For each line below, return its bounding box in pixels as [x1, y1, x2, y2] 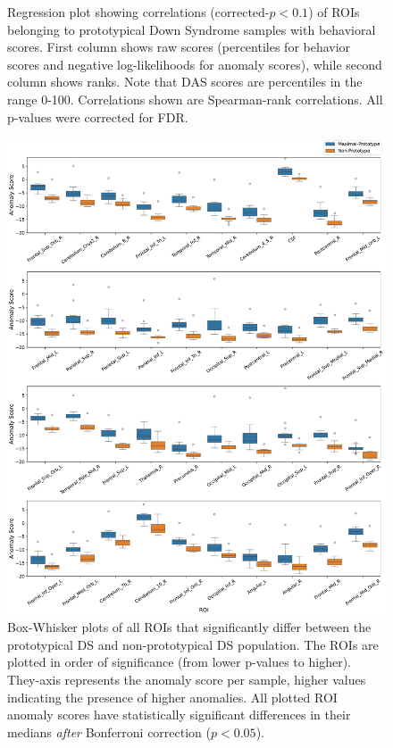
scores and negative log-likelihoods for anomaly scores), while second [7, 54, 382, 73]
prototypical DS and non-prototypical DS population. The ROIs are [7, 635, 379, 653]
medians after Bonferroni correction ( [7, 722, 212, 741]
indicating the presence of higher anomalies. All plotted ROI [7, 687, 338, 706]
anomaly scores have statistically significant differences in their [7, 705, 351, 724]
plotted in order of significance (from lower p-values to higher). [7, 652, 351, 671]
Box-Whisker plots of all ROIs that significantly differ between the [7, 618, 372, 636]
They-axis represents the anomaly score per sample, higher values [7, 669, 366, 688]
